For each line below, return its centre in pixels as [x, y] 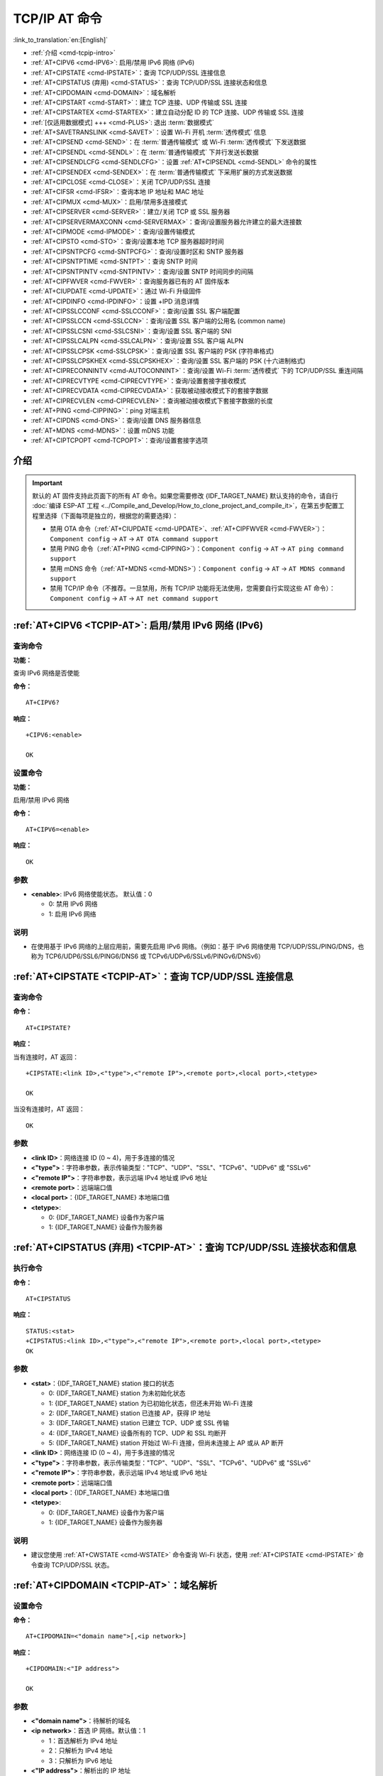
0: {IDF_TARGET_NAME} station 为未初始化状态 [117, 1393]
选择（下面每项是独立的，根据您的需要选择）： [111, 516]
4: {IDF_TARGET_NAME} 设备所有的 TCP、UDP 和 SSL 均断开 [138, 1433]
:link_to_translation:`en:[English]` [61, 40]
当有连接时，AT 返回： [46, 1057]
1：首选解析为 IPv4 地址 [83, 1740]
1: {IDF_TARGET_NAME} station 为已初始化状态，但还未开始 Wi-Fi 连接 [151, 1403]
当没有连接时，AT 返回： [49, 1109]
